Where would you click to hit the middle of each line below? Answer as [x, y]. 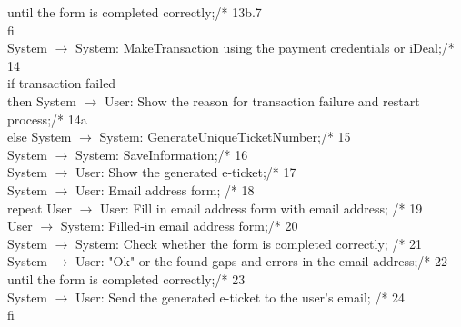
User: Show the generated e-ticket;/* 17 [186, 172]
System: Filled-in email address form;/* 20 [179, 226]
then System [42, 100]
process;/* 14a [47, 119]
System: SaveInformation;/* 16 [162, 154]
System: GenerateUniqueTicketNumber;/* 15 [225, 137]
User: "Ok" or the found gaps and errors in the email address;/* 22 [262, 261]
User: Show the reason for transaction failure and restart [262, 100]
